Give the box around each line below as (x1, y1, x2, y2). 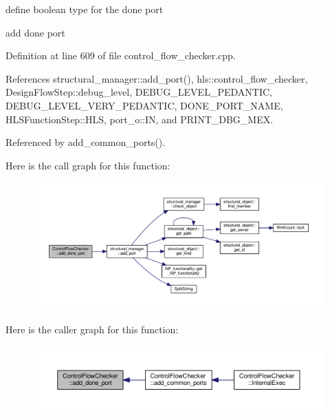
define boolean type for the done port (5, 2, 164, 16)
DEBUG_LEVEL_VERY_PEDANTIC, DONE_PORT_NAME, (5, 98, 283, 112)
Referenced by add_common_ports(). (5, 135, 166, 149)
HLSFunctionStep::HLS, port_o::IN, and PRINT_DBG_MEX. (5, 112, 274, 126)
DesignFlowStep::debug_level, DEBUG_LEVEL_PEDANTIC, (5, 85, 272, 99)
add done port (5, 25, 65, 39)
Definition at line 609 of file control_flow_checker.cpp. (5, 48, 236, 63)
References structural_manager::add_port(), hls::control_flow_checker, (5, 71, 308, 85)
